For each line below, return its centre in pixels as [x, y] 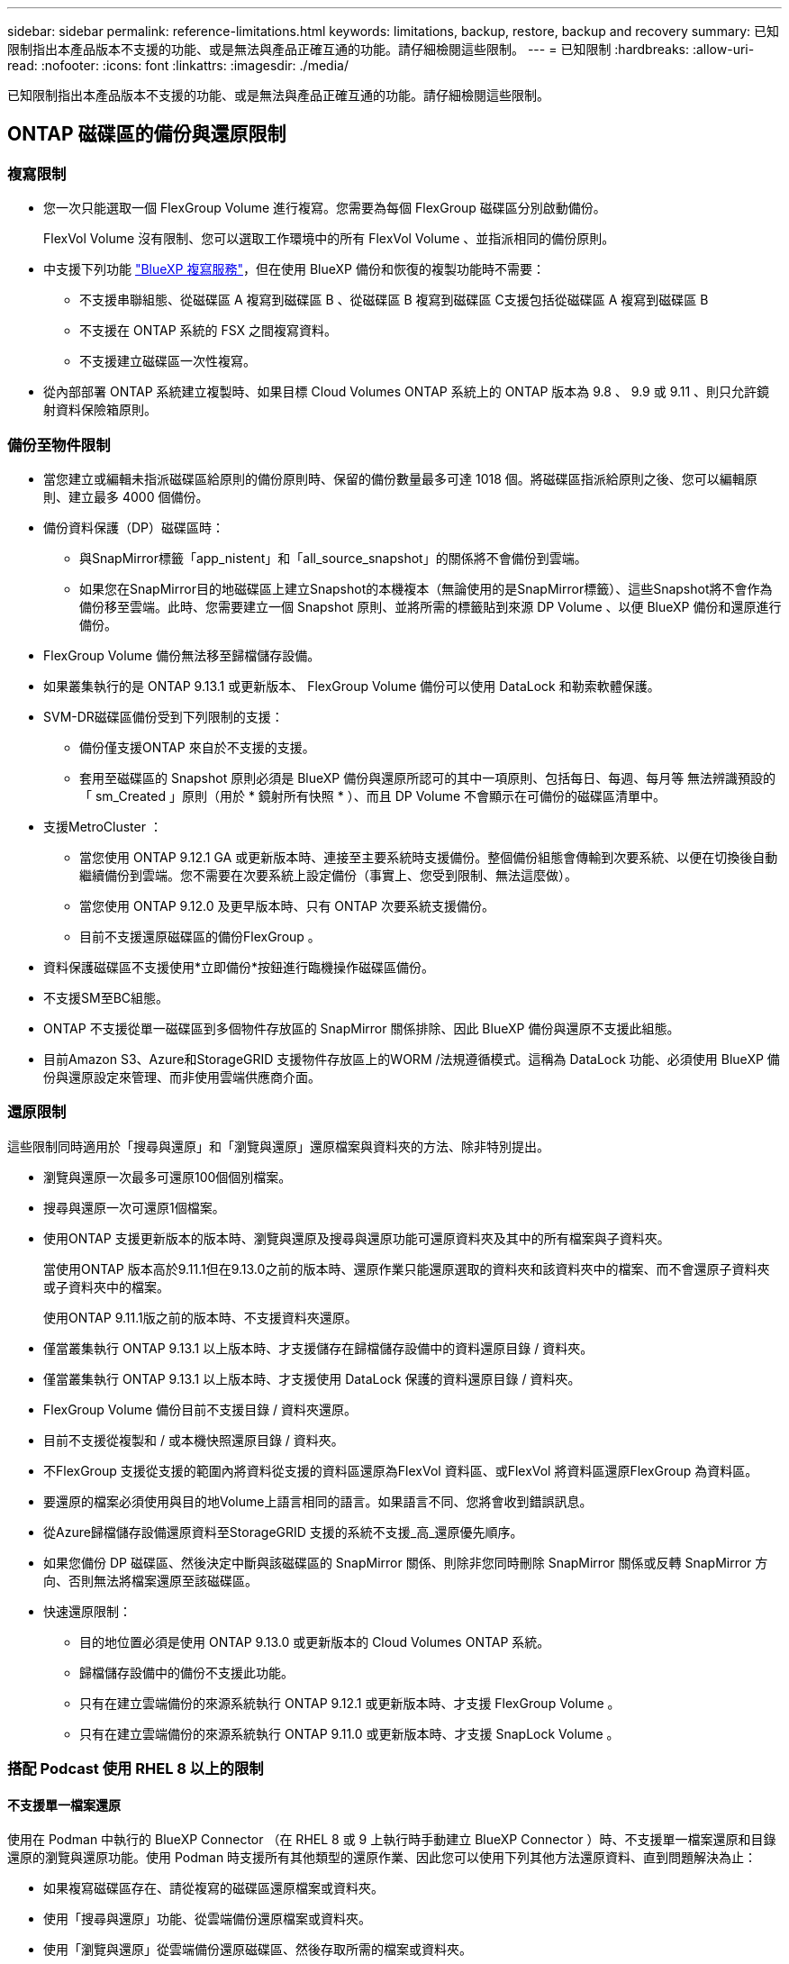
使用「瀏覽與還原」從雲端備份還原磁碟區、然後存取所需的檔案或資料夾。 [258, 1950]
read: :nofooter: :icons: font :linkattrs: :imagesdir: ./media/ [178, 65]
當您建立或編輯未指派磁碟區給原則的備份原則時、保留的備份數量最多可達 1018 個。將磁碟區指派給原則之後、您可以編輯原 [400, 478]
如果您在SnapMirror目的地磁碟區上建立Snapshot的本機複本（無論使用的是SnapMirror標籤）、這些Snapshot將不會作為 [426, 588]
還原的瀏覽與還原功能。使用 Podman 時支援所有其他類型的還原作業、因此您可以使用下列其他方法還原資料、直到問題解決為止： [382, 1858]
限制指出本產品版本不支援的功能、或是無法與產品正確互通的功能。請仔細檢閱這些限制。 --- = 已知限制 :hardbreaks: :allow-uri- [381, 49]
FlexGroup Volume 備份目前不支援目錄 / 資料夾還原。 [200, 1409]
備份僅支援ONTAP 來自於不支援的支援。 [197, 747]
